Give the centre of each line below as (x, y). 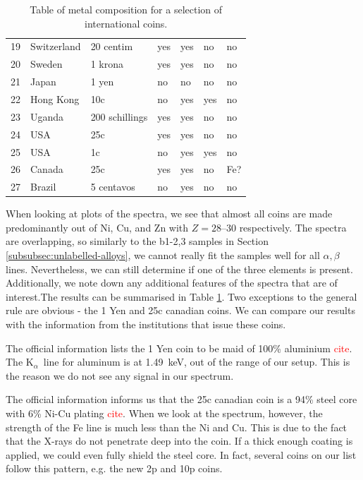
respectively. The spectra (293, 227)
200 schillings (119, 116)
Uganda (47, 116)
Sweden (47, 64)
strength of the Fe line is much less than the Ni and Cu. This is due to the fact (177, 427)
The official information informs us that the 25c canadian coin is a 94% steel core (181, 399)
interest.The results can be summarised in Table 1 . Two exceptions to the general (181, 296)
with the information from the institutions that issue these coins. (146, 324)
